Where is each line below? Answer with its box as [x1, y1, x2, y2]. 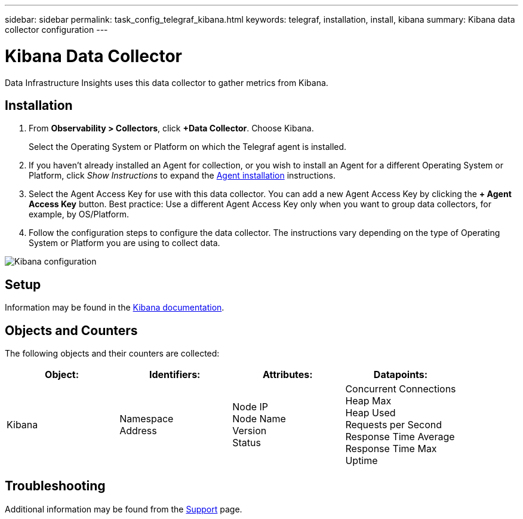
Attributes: [263, 368, 313, 381]
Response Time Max [345, 443, 437, 455]
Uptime [345, 454, 378, 467]
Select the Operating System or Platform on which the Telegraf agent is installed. [29, 142, 347, 152]
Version [232, 425, 267, 437]
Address [119, 425, 157, 437]
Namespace [119, 413, 174, 425]
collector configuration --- [5, 24, 108, 35]
